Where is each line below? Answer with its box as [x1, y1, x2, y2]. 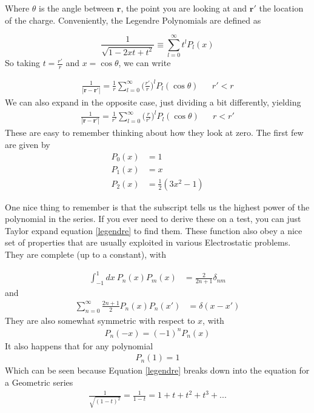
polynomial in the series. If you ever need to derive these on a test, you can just [5, 212, 301, 225]
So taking [5, 56, 40, 69]
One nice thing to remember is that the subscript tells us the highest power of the [5, 200, 310, 213]
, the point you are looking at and [121, 2, 247, 14]
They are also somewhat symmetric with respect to [5, 314, 195, 326]
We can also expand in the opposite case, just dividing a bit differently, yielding [5, 95, 301, 108]
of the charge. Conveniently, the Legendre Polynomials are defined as [5, 13, 261, 26]
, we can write [118, 56, 171, 69]
